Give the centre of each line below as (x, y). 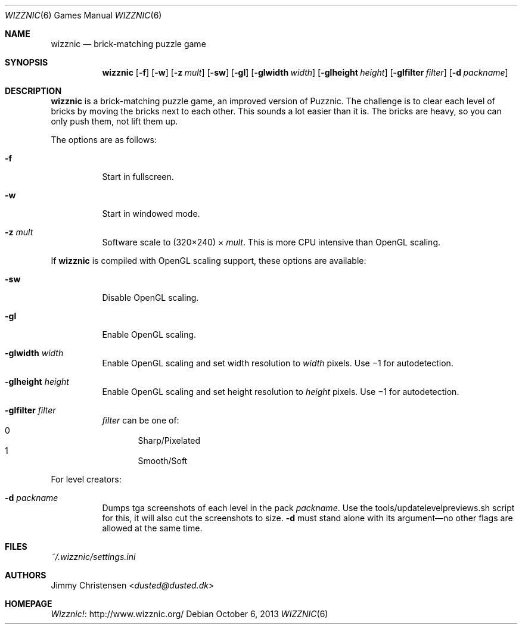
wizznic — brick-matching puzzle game (128, 44)
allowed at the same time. (152, 528)
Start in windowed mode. (151, 214)
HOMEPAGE (29, 604)
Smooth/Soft (163, 461)
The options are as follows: (104, 140)
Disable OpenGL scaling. (150, 298)
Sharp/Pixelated (169, 440)
